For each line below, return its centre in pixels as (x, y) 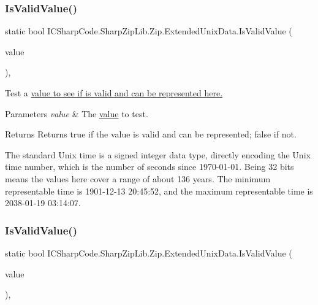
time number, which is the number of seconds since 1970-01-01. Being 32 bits (150, 167)
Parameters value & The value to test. (77, 113)
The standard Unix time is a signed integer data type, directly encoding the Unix (158, 154)
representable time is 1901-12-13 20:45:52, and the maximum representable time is (159, 191)
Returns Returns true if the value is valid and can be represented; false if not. (151, 134)
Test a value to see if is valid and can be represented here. (114, 93)
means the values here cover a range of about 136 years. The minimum (138, 178)
